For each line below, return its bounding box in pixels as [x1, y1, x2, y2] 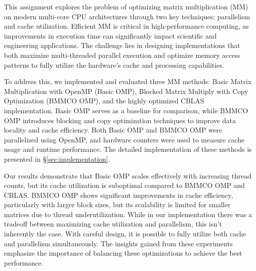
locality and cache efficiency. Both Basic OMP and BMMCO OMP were [4, 125, 222, 135]
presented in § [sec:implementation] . [4, 153, 110, 164]
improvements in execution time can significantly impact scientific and [4, 30, 217, 41]
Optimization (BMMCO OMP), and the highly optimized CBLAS [4, 95, 204, 106]
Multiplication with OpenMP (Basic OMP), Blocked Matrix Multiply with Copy [4, 86, 249, 96]
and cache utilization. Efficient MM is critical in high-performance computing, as [4, 21, 249, 31]
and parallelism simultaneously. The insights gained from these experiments [4, 238, 233, 248]
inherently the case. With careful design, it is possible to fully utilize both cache [4, 228, 247, 239]
